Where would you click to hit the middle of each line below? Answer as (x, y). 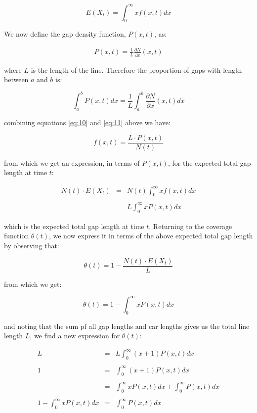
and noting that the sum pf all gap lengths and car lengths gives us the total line (127, 326)
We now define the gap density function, (65, 34)
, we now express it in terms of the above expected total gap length (151, 236)
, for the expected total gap (209, 162)
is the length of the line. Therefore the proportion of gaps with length (136, 69)
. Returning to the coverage (191, 226)
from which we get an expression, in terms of (72, 162)
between (16, 79)
